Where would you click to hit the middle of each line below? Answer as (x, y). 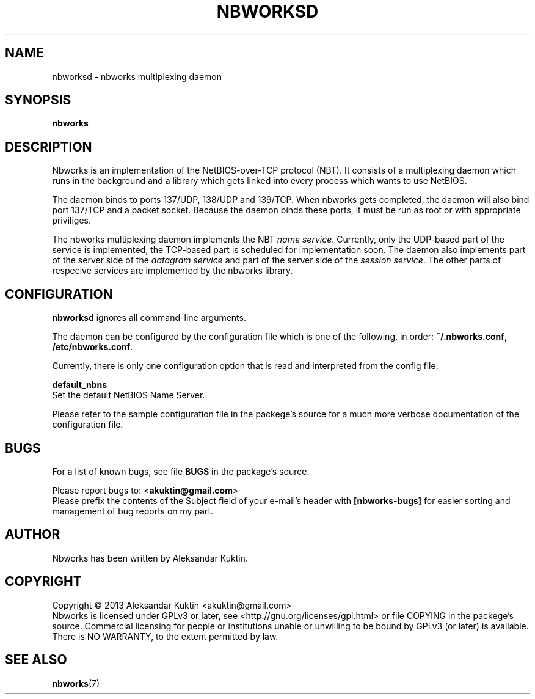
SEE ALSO (36, 660)
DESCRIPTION (49, 147)
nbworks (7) (76, 683)
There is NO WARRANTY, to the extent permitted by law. (165, 636)
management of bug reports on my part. (133, 511)
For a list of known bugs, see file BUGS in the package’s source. (181, 471)
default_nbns (80, 385)
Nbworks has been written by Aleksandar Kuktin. (150, 558)
